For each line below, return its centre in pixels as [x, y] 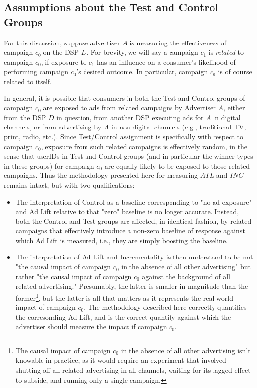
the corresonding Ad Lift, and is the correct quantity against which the [123, 317]
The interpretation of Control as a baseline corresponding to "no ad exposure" [133, 201]
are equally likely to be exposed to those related [177, 165]
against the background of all [186, 276]
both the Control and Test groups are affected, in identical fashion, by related [133, 221]
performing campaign [36, 71]
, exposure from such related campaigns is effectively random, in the [144, 146]
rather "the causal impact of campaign [74, 276]
